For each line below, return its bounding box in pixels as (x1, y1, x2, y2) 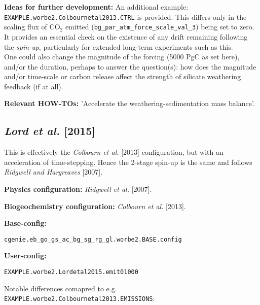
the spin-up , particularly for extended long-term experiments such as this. (4, 41, 233, 52)
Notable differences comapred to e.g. (4, 283, 117, 293)
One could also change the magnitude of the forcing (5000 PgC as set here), (4, 51, 240, 62)
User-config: (4, 250, 47, 261)
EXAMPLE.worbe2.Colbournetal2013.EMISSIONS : (4, 293, 155, 303)
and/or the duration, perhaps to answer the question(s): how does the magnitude (4, 61, 256, 72)
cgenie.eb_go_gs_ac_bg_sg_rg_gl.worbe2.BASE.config (4, 235, 182, 243)
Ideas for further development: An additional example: (4, 2, 189, 12)
